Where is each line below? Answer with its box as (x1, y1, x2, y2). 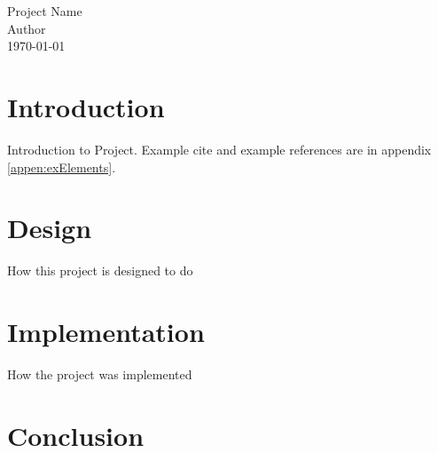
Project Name (7, 2, 82, 20)
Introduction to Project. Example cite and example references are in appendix (7, 139, 432, 158)
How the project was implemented (7, 364, 192, 383)
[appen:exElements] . (7, 157, 116, 176)
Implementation (7, 314, 205, 349)
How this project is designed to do (7, 261, 193, 280)
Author (7, 19, 46, 37)
